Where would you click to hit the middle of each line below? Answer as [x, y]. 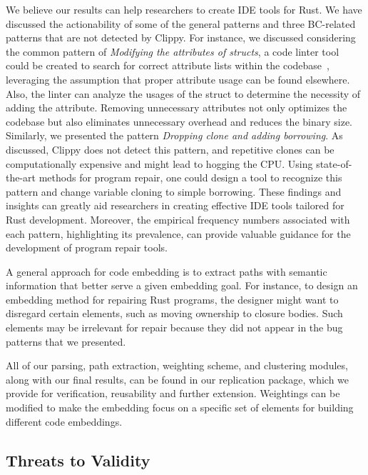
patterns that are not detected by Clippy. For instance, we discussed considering [181, 37]
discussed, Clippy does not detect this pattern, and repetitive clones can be [170, 149]
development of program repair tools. [87, 247]
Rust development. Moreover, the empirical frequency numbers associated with [178, 219]
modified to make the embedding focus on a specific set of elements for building [180, 407]
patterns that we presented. [66, 341]
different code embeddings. [64, 421]
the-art [21, 177]
